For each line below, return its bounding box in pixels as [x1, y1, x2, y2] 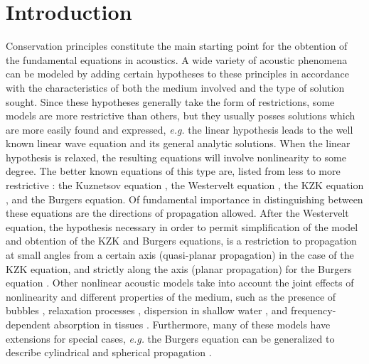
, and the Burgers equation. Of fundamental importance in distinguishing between [6, 191, 363, 206]
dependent [6, 317, 51, 331]
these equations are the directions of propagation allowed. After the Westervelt [6, 205, 349, 220]
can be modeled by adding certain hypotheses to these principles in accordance [6, 66, 350, 81]
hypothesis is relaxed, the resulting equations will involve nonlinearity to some [6, 149, 346, 164]
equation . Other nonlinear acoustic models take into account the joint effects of [6, 275, 354, 290]
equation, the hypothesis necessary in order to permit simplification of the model [6, 219, 358, 234]
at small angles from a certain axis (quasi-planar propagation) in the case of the [6, 247, 354, 262]
